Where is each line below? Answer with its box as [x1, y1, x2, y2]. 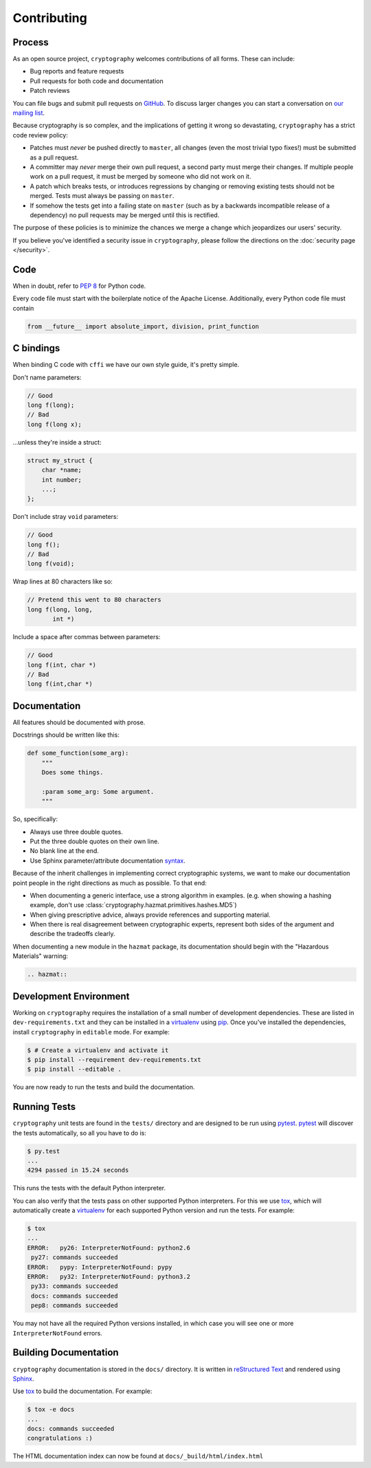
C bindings [12, 342, 60, 354]
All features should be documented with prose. [12, 718, 146, 726]
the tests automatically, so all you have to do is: [12, 1128, 147, 1137]
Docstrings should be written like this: [12, 731, 120, 739]
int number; [41, 476, 82, 484]
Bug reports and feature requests [30, 67, 124, 76]
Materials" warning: [12, 952, 69, 960]
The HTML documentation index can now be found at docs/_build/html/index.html [12, 1452, 264, 1460]
